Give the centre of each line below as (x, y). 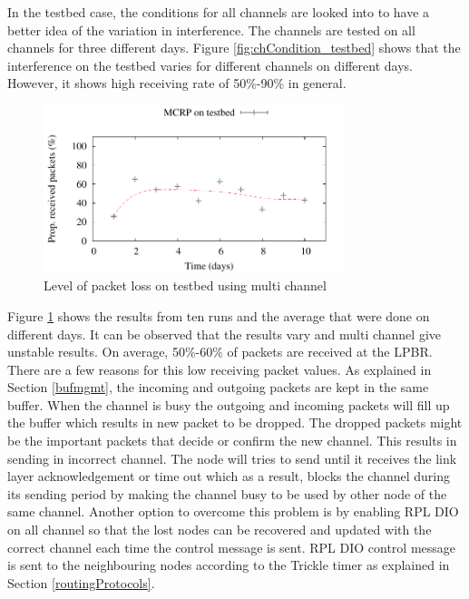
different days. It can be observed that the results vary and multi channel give (225, 334)
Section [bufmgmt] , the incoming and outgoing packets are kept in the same (218, 387)
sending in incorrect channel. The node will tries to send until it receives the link (232, 458)
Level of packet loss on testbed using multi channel (185, 285)
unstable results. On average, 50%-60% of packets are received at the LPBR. (220, 352)
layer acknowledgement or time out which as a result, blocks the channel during (229, 476)
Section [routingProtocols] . (81, 582)
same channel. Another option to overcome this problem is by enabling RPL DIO (233, 511)
